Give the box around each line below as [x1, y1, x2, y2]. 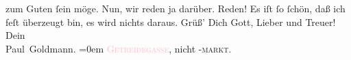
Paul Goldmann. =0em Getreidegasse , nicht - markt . [5, 41, 232, 55]
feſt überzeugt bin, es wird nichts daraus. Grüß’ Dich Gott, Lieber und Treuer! [5, 14, 336, 29]
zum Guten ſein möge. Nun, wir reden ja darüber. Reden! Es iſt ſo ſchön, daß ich [5, 1, 346, 15]
